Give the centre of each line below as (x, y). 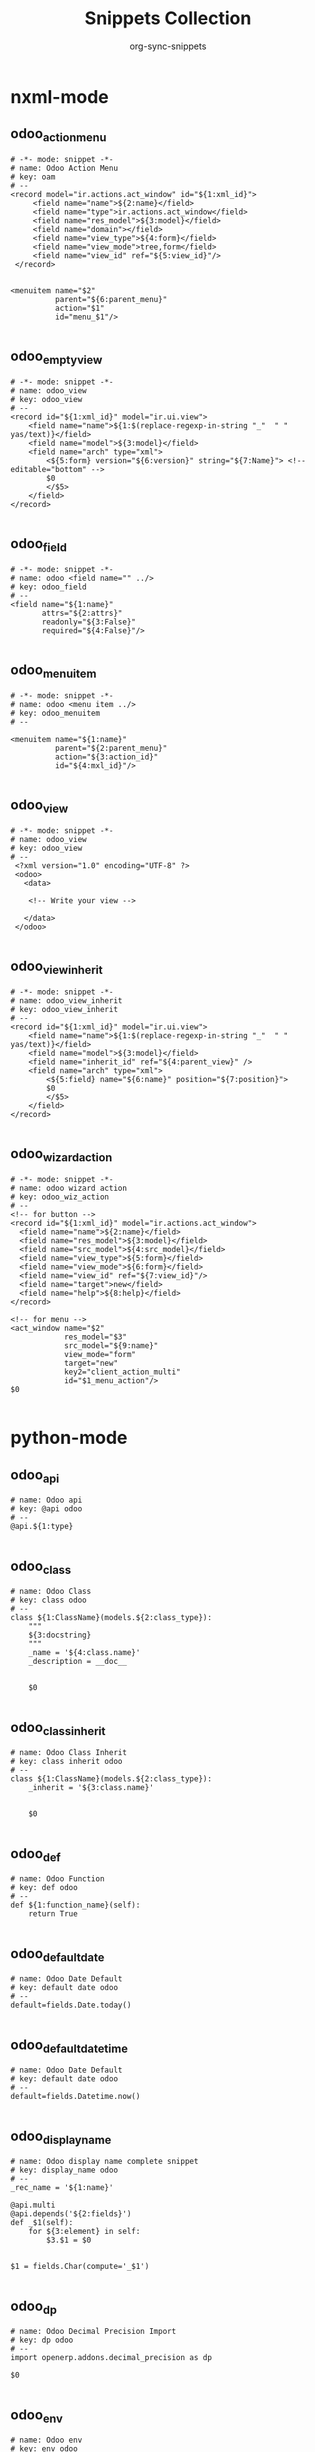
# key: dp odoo (42, 2340)
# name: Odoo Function (57, 1879)
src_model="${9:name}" (111, 1345)
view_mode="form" (100, 1354)
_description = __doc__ (78, 1662)
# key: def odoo (44, 1888)
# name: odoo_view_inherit (66, 1000)
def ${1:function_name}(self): (75, 1905)
